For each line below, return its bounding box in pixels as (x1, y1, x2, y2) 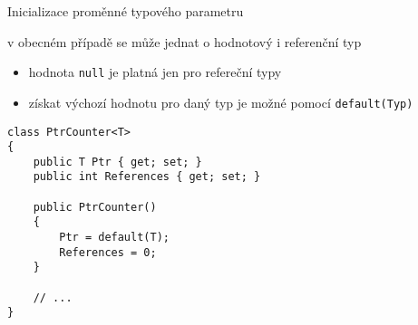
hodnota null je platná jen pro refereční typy (28, 62, 282, 81)
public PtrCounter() (33, 200, 157, 214)
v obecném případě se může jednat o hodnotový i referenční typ (7, 32, 362, 51)
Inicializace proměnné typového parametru (7, 2, 244, 20)
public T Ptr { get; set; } (33, 155, 202, 168)
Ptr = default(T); (59, 231, 170, 244)
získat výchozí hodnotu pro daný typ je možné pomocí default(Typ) (28, 92, 413, 111)
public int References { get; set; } (33, 170, 261, 184)
